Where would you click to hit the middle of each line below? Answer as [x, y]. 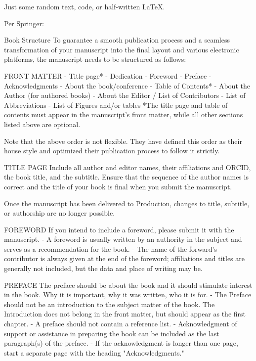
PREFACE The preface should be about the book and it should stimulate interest [128, 285]
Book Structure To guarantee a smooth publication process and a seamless [117, 40]
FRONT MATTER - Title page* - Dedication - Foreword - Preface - [108, 75]
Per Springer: [24, 23]
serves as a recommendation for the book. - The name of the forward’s [110, 248]
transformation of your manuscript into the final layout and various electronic [122, 49]
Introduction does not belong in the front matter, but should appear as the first [125, 314]
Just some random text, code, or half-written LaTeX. [85, 6]
